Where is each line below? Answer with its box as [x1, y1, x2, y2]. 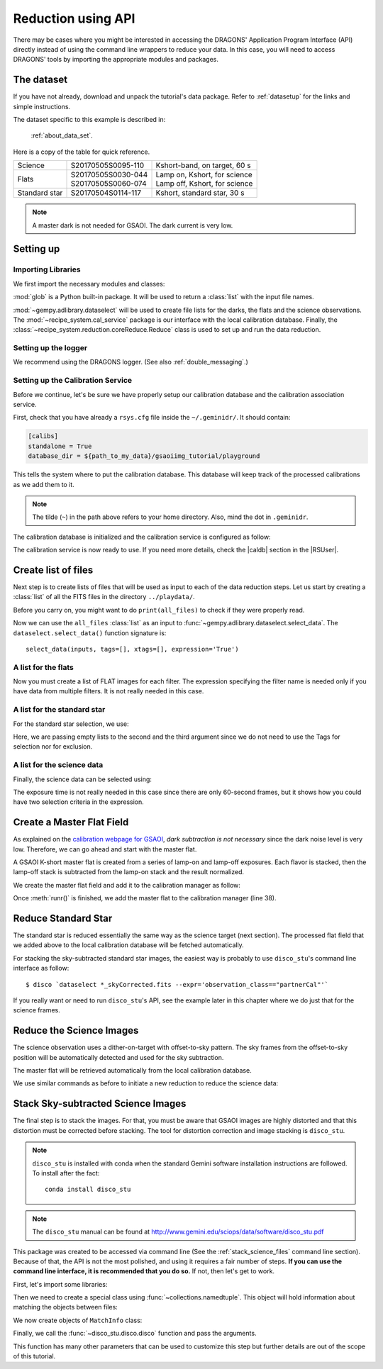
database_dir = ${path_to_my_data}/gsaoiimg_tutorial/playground [28, 452, 260, 460]
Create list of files [13, 564, 94, 576]
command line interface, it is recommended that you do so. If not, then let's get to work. [13, 1267, 275, 1275]
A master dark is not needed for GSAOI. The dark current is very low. [32, 220, 233, 230]
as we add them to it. [13, 480, 74, 488]
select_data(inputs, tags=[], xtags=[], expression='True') [26, 645, 239, 653]
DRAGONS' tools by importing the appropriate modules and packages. [13, 55, 219, 64]
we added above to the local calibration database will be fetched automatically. [13, 941, 244, 949]
